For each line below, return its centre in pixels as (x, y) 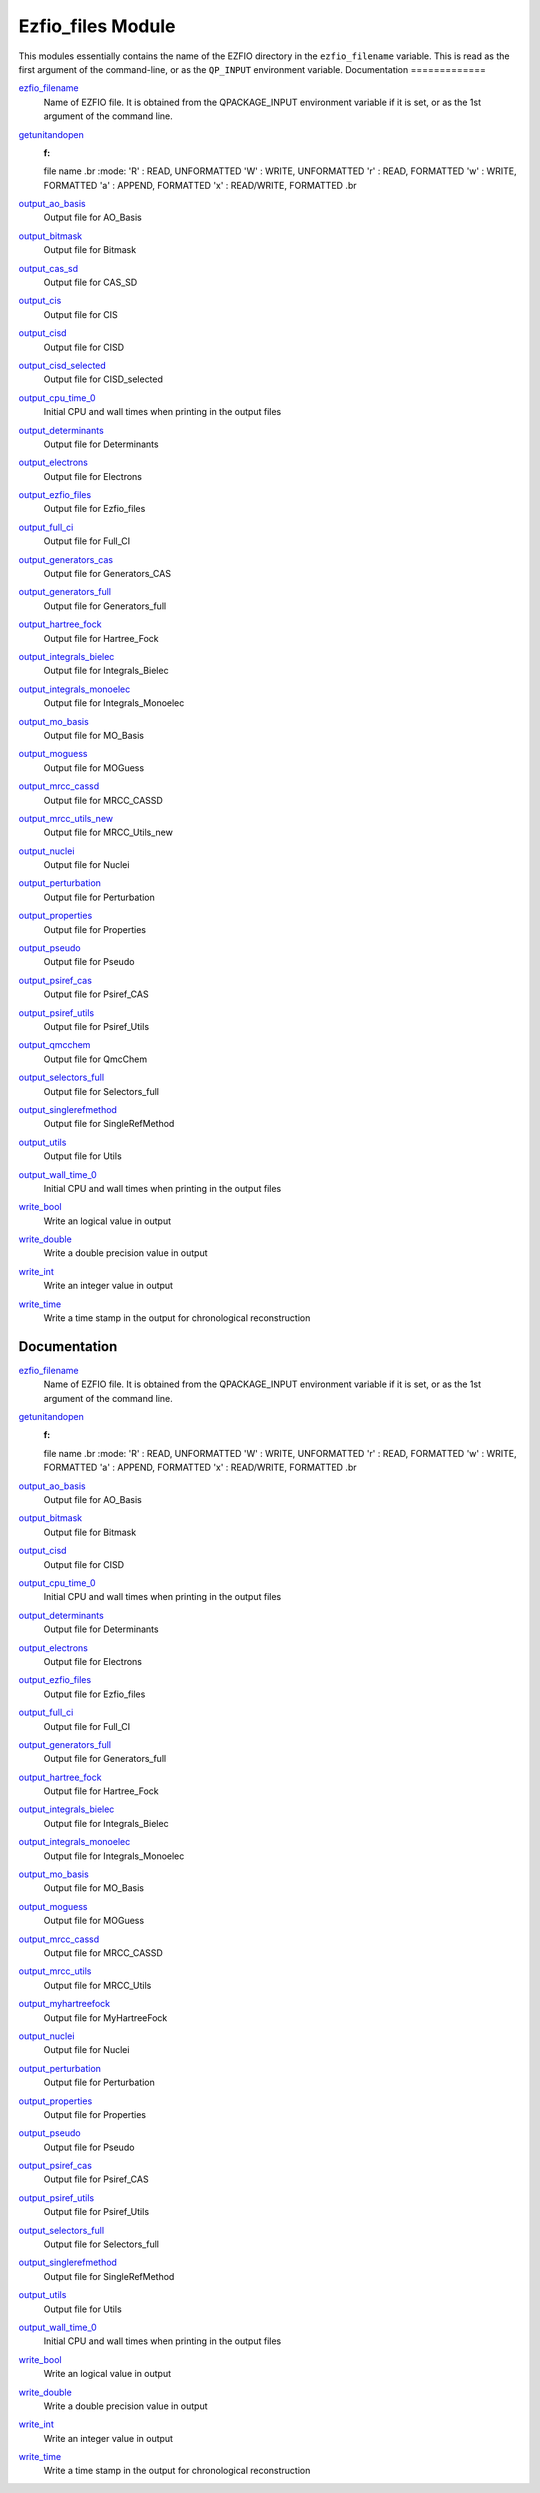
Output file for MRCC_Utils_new (108, 832)
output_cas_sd (48, 268)
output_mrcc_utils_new (66, 818)
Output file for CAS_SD (90, 282)
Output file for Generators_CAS (107, 574)
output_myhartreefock (64, 2004)
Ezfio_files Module (97, 26)
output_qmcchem (54, 1045)
